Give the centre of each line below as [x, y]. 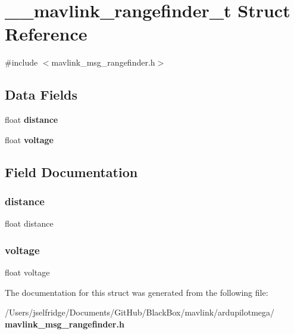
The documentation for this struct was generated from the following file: [137, 292]
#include [21, 62]
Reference [46, 34]
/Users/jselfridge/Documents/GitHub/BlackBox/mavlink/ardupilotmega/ [140, 312]
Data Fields [41, 95]
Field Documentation [71, 171]
